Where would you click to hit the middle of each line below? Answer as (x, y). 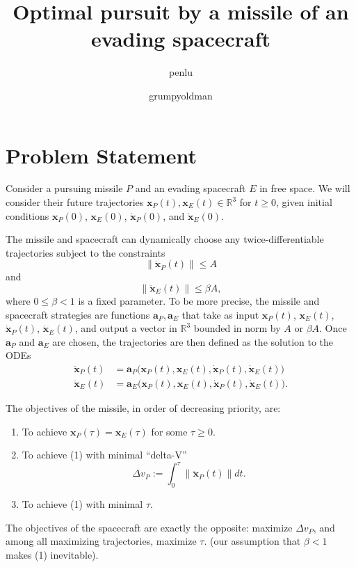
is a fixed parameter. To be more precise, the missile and (199, 301)
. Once (333, 328)
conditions (27, 215)
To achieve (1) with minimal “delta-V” (104, 455)
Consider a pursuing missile (64, 188)
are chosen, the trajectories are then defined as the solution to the (193, 341)
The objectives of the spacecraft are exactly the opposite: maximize (149, 527)
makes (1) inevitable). (52, 554)
